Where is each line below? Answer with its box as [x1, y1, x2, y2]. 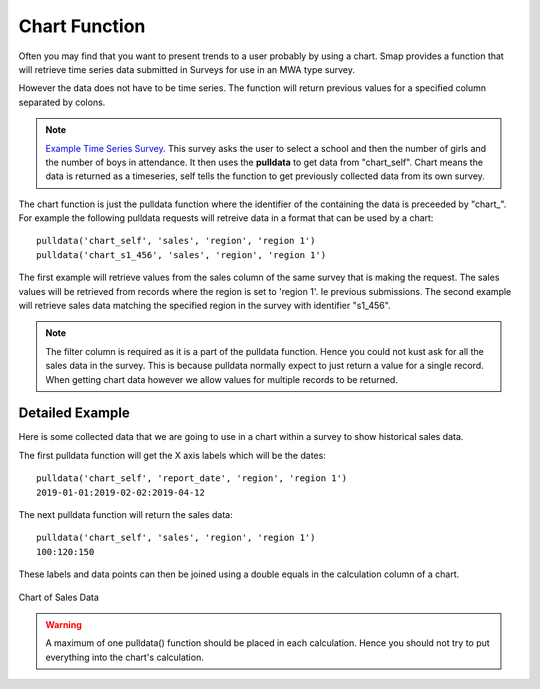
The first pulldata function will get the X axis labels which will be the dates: [18, 449, 327, 461]
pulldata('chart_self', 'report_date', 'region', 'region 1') [36, 473, 348, 484]
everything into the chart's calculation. [45, 651, 204, 663]
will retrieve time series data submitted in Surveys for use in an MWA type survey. [18, 63, 355, 75]
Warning [45, 619, 82, 630]
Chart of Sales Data [18, 591, 100, 603]
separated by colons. [18, 96, 106, 108]
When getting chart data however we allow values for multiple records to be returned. [45, 373, 399, 385]
